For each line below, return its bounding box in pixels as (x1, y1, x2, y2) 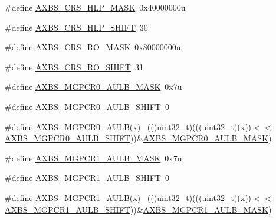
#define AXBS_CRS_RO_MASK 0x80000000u (5, 41, 181, 53)
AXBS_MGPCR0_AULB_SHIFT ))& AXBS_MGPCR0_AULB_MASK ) (5, 132, 272, 144)
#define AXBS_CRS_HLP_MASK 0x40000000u (5, 1, 186, 13)
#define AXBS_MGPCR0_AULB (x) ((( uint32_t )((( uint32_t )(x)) (5, 120, 252, 132)
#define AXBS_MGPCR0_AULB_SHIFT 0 (5, 100, 169, 112)
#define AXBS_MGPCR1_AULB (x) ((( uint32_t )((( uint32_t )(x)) (5, 191, 252, 203)
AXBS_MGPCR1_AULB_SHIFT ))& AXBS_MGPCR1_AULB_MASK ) (5, 203, 272, 215)
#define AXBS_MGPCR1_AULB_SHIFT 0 (5, 172, 169, 184)
